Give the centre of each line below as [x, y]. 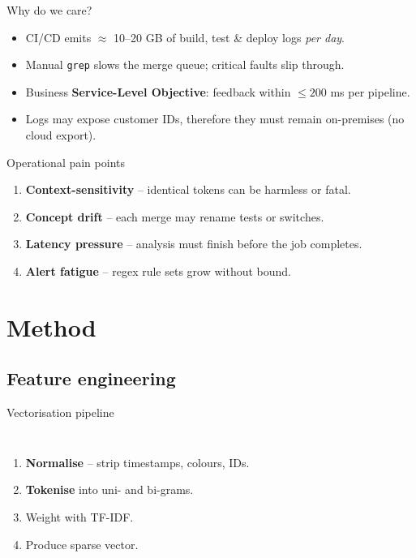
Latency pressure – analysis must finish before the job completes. [194, 244]
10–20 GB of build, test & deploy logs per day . [229, 37]
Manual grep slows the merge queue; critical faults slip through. [185, 64]
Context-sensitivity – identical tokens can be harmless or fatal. [188, 189]
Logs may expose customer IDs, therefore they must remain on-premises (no [215, 119]
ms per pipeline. [370, 91]
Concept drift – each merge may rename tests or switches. [175, 216]
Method [51, 326]
